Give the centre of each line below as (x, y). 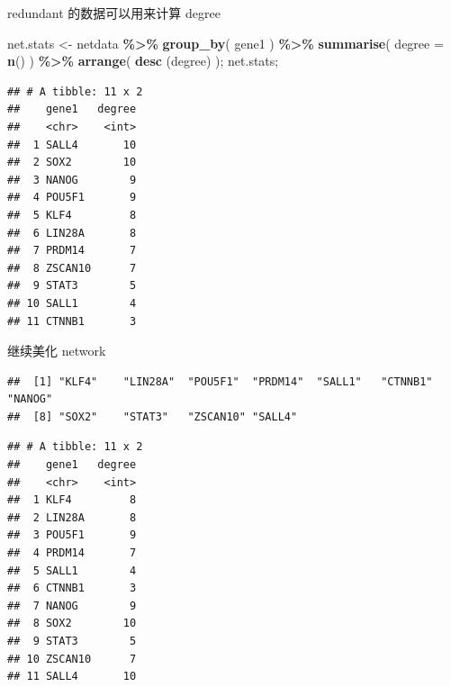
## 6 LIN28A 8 (72, 233)
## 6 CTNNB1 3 (72, 588)
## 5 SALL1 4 (72, 570)
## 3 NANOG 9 (72, 180)
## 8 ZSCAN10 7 (72, 268)
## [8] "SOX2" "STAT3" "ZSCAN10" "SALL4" (153, 416)
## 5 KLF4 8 (72, 215)
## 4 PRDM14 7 (72, 553)
